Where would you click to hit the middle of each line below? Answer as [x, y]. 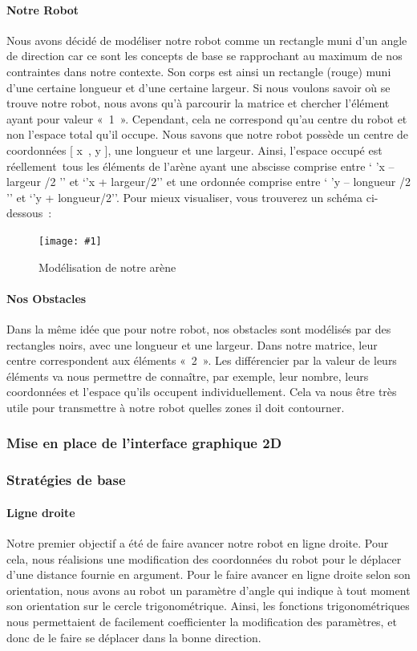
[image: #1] [70, 241]
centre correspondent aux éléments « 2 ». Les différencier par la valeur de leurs [202, 360]
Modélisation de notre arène [107, 267]
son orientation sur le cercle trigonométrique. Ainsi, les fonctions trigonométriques [208, 606]
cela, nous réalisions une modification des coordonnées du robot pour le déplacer [204, 558]
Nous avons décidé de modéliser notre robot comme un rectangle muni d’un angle [207, 40]
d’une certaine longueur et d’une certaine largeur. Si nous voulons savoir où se [198, 87]
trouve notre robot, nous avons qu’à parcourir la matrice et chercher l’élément [198, 103]
